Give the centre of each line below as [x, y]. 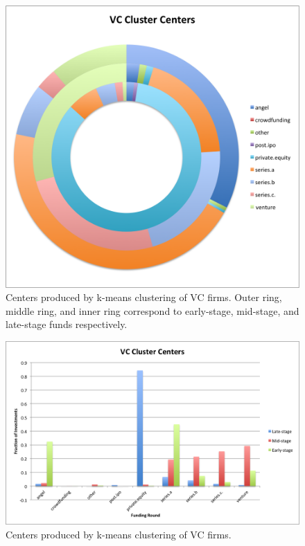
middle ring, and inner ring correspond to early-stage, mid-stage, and [152, 310]
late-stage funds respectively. [67, 324]
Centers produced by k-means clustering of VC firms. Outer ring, [144, 297]
